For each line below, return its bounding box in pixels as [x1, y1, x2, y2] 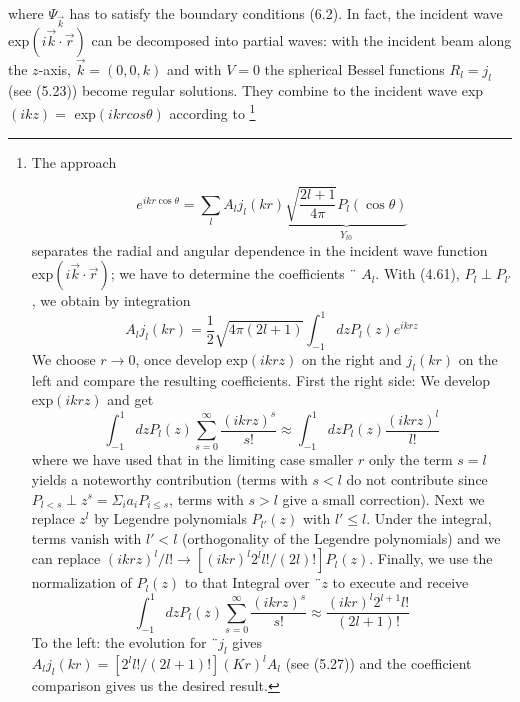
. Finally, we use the [369, 548, 493, 569]
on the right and [301, 349, 402, 370]
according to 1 [169, 100, 256, 124]
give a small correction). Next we [282, 488, 485, 509]
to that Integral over [184, 572, 310, 593]
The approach [31, 151, 117, 172]
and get [107, 389, 154, 410]
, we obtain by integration [31, 290, 191, 311]
